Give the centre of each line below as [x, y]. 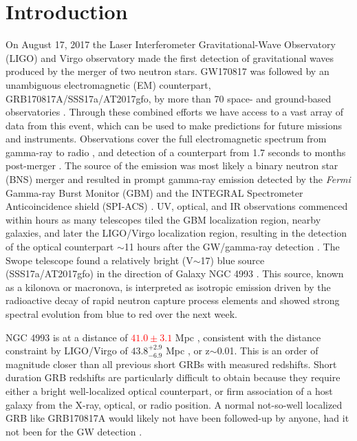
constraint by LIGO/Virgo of [67, 351]
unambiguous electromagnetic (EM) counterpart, [108, 84]
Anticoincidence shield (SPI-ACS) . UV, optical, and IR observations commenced [177, 206]
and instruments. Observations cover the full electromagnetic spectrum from [166, 139]
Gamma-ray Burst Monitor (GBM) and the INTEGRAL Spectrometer [154, 192]
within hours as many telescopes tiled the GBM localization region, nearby [163, 219]
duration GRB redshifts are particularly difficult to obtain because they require [173, 377]
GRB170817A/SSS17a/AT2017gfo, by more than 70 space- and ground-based [169, 98]
